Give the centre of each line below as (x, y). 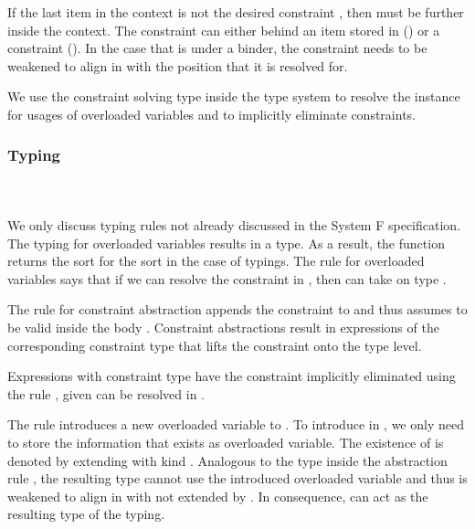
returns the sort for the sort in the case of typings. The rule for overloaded (216, 261)
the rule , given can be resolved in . (106, 393)
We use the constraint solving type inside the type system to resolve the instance (234, 96)
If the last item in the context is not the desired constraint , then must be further (236, 12)
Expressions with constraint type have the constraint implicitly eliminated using (232, 376)
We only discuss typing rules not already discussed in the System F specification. (234, 224)
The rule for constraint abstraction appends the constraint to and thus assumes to (237, 309)
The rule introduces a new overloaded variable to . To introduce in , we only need (236, 424)
